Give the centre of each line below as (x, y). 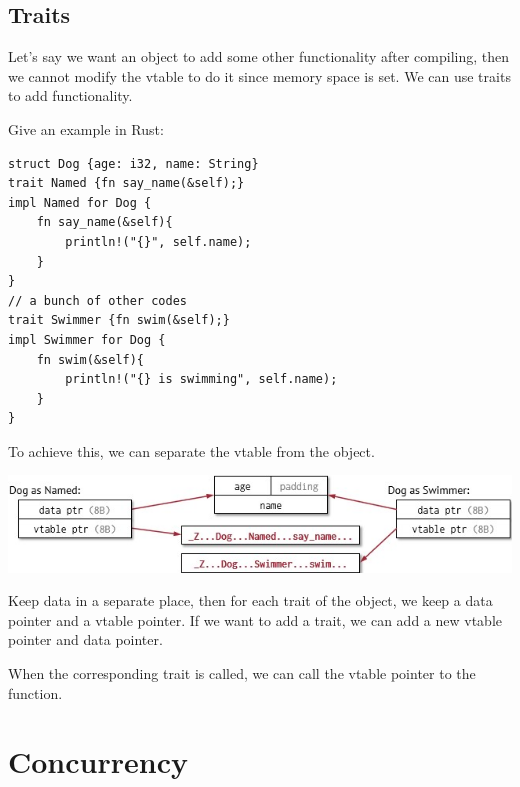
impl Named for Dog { (80, 202)
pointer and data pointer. (85, 639)
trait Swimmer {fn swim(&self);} (119, 320)
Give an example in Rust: (86, 128)
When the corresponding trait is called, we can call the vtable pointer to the (242, 673)
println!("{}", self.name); (158, 241)
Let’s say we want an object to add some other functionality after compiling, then (258, 56)
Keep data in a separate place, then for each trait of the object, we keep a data (250, 600)
